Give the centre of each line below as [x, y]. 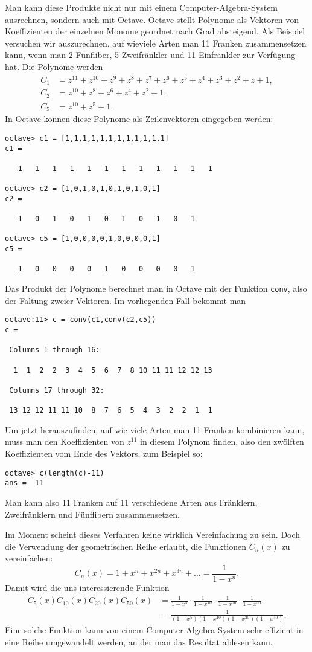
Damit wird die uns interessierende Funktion [87, 587]
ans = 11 [24, 483]
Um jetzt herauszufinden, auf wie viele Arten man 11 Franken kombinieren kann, [155, 429]
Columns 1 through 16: [55, 350]
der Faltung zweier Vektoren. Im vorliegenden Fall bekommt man [126, 300]
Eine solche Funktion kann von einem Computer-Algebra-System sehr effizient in [154, 630]
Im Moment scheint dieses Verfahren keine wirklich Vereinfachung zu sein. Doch [153, 534]
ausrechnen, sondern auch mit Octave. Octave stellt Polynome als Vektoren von [152, 19]
